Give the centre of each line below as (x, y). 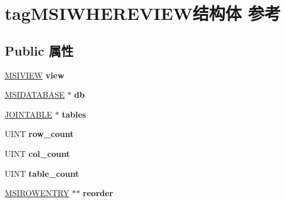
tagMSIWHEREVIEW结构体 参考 (143, 13)
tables (74, 114)
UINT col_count (37, 153)
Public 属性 (39, 50)
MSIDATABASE (35, 95)
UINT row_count (39, 134)
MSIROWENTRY (37, 193)
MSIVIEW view (35, 75)
